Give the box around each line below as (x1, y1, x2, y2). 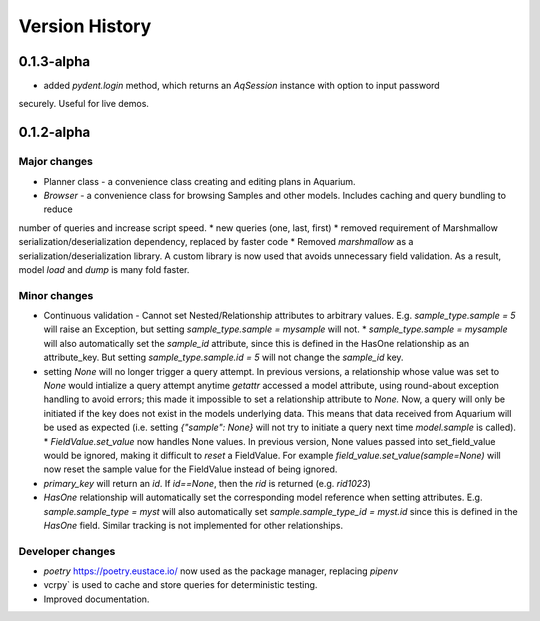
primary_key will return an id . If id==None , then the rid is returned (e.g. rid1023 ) (43, 477, 372, 489)
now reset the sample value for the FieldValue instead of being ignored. (43, 463, 338, 475)
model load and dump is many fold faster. (18, 263, 190, 275)
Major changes (18, 155, 94, 169)
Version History (18, 15, 152, 37)
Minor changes (18, 288, 94, 302)
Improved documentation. (43, 593, 150, 605)
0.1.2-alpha (18, 124, 91, 141)
